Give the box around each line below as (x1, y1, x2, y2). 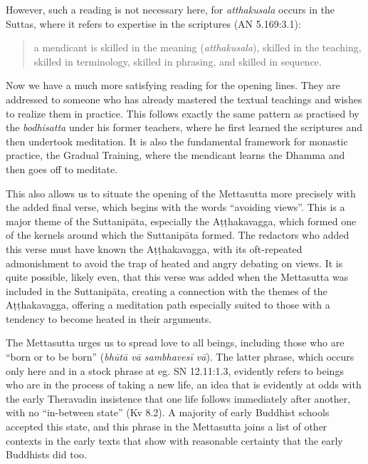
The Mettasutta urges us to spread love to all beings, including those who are (6, 335, 345, 350)
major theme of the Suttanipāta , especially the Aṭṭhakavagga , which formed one (6, 213, 357, 228)
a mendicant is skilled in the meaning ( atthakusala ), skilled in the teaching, (33, 40, 362, 55)
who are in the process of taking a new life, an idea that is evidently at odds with (6, 377, 362, 392)
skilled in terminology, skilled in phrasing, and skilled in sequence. (33, 53, 322, 68)
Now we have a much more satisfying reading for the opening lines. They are (6, 78, 340, 93)
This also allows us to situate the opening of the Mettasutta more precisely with (6, 185, 356, 200)
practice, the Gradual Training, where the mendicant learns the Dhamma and (6, 148, 345, 163)
